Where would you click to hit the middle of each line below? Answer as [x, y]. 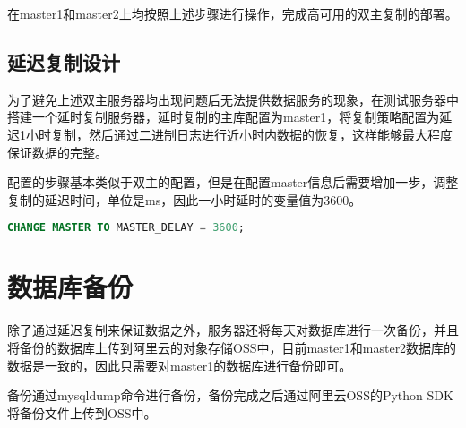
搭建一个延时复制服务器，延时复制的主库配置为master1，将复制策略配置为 [224, 117]
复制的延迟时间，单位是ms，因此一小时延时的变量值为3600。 [185, 199]
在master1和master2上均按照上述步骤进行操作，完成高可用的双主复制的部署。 [233, 13]
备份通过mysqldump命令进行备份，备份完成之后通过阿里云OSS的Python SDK [230, 395]
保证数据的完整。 [57, 152]
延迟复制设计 [64, 61]
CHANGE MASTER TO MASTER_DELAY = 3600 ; [126, 228]
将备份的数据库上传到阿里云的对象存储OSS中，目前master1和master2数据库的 [232, 347]
